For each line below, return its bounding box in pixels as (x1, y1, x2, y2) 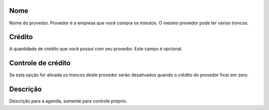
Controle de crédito (9, 59, 71, 67)
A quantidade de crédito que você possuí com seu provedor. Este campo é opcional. (9, 46, 183, 52)
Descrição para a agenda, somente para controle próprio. (9, 98, 128, 104)
